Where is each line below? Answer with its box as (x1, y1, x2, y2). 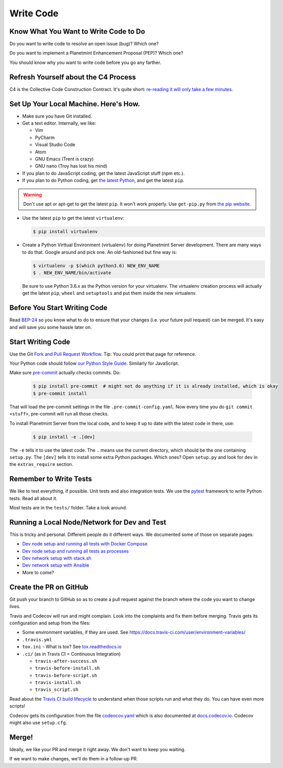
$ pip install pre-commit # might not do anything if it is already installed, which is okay (33, 383, 278, 389)
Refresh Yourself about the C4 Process (9, 73, 136, 81)
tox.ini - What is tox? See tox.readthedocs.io (22, 644, 122, 650)
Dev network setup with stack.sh (22, 555, 91, 562)
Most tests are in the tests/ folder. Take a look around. (9, 505, 127, 511)
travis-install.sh (35, 680, 81, 686)
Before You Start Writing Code (9, 304, 108, 312)
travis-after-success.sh (35, 658, 97, 664)
